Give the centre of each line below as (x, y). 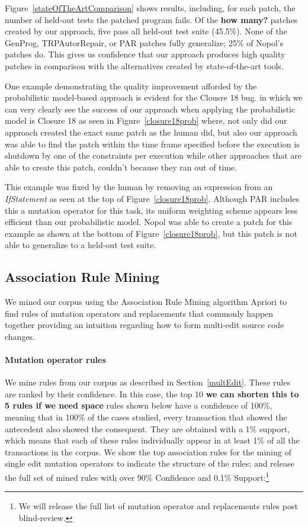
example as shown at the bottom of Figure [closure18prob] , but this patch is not (151, 233)
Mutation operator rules (55, 360)
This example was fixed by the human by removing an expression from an (139, 187)
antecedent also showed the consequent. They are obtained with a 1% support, (147, 428)
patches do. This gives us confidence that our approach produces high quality (145, 54)
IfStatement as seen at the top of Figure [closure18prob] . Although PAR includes (152, 198)
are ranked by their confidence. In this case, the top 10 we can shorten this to (152, 393)
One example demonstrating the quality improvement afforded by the (131, 86)
